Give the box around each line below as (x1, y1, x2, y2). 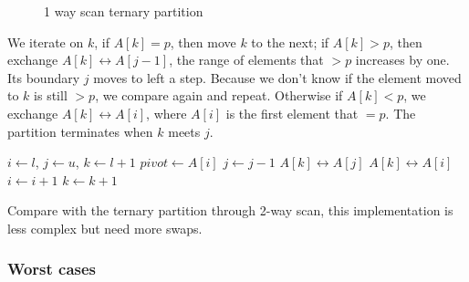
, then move (170, 32, 236, 51)
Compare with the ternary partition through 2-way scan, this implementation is (7, 201, 453, 220)
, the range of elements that (169, 50, 324, 69)
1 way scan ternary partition (44, 2, 203, 20)
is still (34, 86, 68, 105)
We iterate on (7, 32, 84, 51)
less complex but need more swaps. (7, 218, 203, 237)
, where (146, 103, 187, 122)
